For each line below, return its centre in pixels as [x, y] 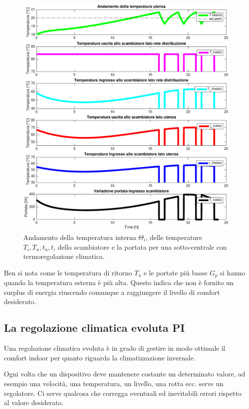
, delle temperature [174, 237]
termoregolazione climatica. [64, 256]
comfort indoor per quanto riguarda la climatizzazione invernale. [100, 357]
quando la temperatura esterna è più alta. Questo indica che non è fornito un [119, 282]
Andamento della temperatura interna [80, 237]
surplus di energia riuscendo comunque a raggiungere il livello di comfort [112, 292]
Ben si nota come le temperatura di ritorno [68, 272]
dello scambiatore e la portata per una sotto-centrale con [142, 247]
